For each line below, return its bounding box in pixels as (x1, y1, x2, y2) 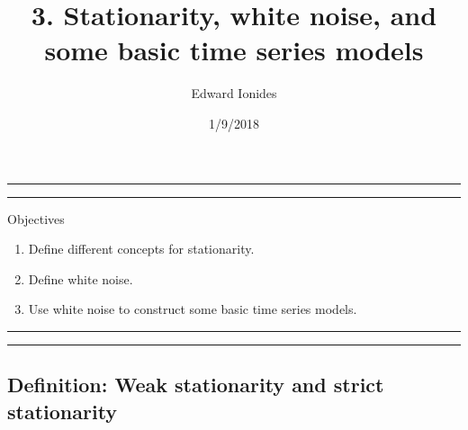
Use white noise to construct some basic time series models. (28, 300, 357, 318)
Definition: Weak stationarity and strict (7, 371, 384, 399)
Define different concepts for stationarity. (28, 239, 255, 258)
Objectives (7, 209, 65, 228)
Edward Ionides (191, 84, 277, 103)
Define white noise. (28, 269, 133, 288)
